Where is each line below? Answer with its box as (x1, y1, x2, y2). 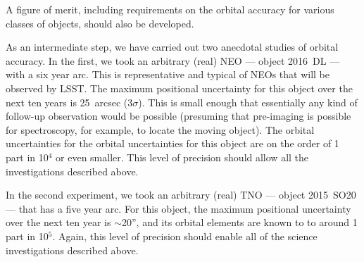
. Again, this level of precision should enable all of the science (52, 228, 318, 243)
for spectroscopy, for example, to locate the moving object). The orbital (6, 122, 315, 137)
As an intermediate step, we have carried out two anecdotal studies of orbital (6, 39, 339, 54)
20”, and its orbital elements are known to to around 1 (121, 215, 358, 230)
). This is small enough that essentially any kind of (138, 94, 358, 109)
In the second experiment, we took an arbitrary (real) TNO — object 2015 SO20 (6, 187, 356, 202)
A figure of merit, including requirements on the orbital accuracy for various (6, 2, 334, 16)
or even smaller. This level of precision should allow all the (56, 149, 309, 164)
